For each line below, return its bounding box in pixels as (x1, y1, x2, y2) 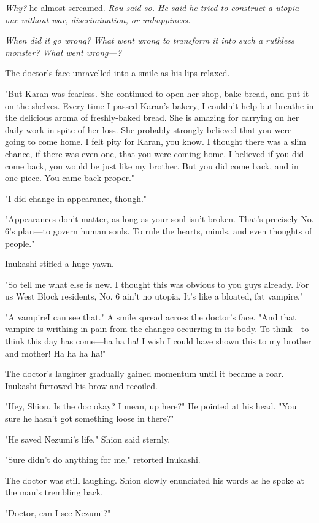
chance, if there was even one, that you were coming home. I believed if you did (5, 147, 304, 160)
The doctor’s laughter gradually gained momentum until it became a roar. (5, 367, 284, 380)
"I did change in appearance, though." (5, 192, 147, 204)
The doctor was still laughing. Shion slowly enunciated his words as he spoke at (5, 473, 304, 486)
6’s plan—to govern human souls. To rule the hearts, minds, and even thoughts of (5, 224, 312, 237)
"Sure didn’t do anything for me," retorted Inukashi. (5, 453, 201, 466)
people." (5, 236, 35, 249)
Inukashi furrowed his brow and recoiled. (5, 379, 158, 392)
